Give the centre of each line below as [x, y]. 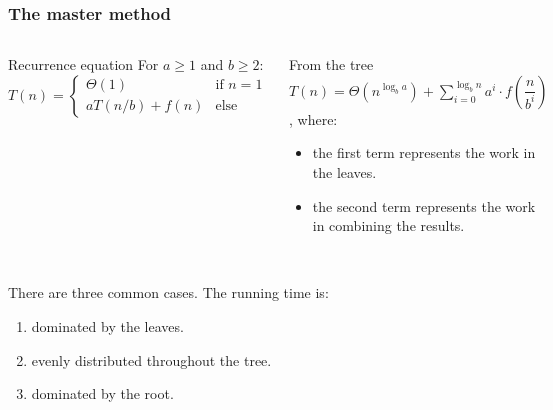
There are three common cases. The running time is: [168, 292]
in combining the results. [388, 225]
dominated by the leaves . [107, 325]
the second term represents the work [424, 205]
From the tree [331, 64]
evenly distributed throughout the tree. [151, 359]
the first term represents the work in [424, 152]
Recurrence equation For [83, 64]
